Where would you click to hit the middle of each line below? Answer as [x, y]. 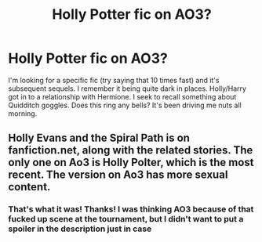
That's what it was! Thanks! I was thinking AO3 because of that [131, 209]
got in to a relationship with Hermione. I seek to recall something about [122, 96]
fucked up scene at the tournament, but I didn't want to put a [126, 219]
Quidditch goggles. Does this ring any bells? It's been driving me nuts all [125, 105]
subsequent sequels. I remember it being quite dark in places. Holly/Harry [127, 88]
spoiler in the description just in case [80, 229]
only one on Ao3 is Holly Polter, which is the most [131, 163]
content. [29, 187]
